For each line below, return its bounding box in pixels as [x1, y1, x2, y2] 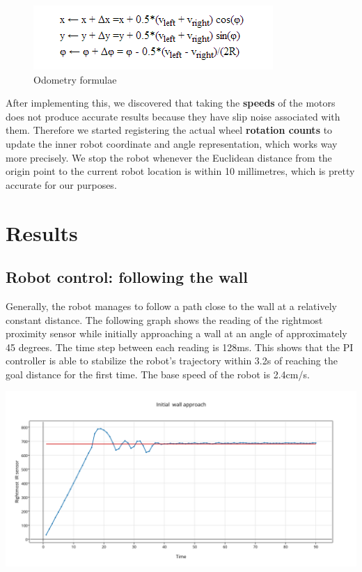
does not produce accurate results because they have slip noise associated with [6, 109, 340, 123]
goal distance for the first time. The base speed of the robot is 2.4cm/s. [6, 366, 310, 381]
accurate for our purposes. [6, 177, 117, 192]
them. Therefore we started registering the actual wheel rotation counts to [6, 123, 333, 137]
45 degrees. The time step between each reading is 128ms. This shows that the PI [6, 339, 354, 354]
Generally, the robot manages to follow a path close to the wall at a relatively [6, 298, 337, 313]
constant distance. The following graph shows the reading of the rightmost [6, 312, 323, 327]
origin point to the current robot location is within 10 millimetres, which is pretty [6, 164, 355, 178]
